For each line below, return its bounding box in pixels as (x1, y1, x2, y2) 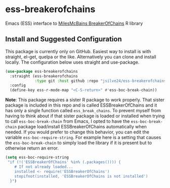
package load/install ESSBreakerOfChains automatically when (17, 124, 147, 130)
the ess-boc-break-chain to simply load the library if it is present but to (5, 140, 152, 146)
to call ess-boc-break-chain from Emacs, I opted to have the (5, 118, 130, 124)
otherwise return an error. (5, 145, 59, 151)
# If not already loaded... (14, 164, 73, 169)
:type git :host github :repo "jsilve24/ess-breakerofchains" (34, 78, 168, 83)
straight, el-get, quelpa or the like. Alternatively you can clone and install (5, 54, 156, 60)
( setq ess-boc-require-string (5, 155, 69, 160)
